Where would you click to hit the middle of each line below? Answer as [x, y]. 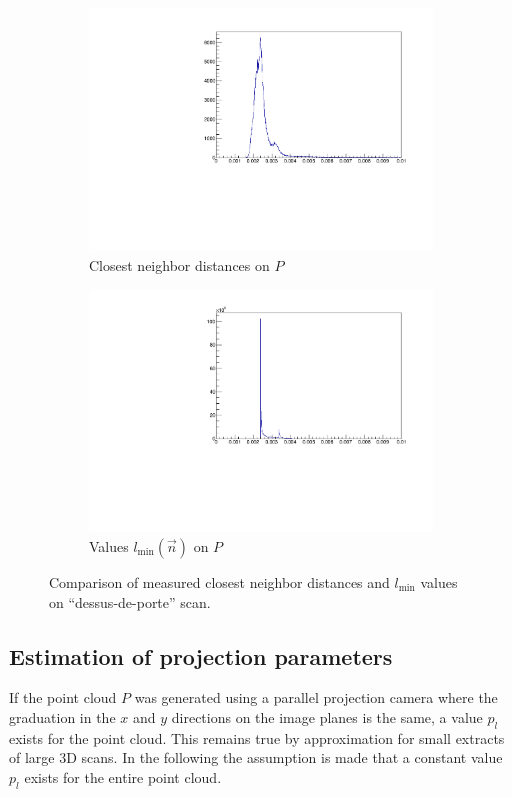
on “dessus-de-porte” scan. [130, 601]
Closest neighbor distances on [179, 264]
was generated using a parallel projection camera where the [316, 697]
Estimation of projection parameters [201, 655]
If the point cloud [63, 697]
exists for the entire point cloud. [123, 776]
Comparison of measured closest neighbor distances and [219, 582]
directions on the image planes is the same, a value [327, 716]
